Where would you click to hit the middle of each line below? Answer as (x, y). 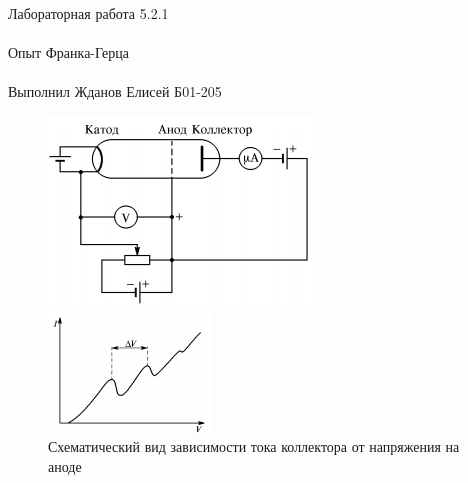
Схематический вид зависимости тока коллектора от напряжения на (254, 446)
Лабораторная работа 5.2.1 (88, 13)
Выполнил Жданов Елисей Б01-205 (115, 91)
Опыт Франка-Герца (68, 52)
